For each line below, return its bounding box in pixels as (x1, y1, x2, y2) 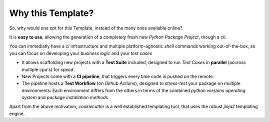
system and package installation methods (21, 94, 108, 100)
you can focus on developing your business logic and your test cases (9, 50, 152, 56)
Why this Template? (9, 7, 94, 18)
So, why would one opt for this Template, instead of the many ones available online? (9, 25, 182, 31)
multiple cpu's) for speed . (21, 66, 75, 72)
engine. (9, 110, 25, 116)
